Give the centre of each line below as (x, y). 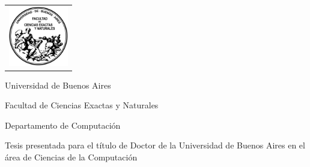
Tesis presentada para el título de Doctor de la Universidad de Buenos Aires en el (155, 145)
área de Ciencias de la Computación (71, 157)
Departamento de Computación (63, 125)
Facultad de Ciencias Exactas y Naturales (82, 105)
